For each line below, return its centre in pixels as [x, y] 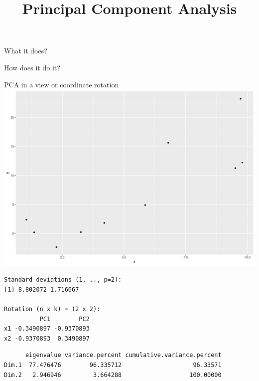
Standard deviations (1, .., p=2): [63, 280]
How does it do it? [32, 67]
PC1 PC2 [65, 319]
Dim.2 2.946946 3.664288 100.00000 [113, 375]
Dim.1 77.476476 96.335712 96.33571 [113, 365]
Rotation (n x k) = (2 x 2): [52, 309]
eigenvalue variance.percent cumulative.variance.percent [123, 355]
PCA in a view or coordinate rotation [62, 84]
